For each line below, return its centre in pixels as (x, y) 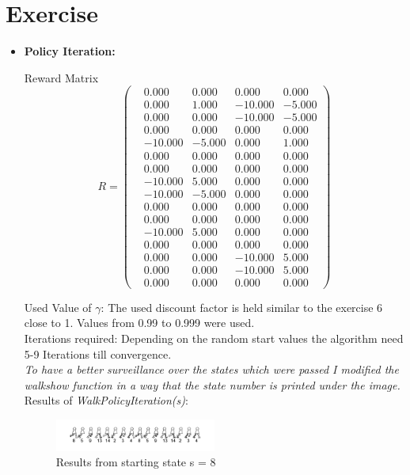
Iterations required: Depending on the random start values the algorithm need (214, 338)
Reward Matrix (61, 77)
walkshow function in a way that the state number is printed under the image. (212, 384)
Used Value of (58, 307)
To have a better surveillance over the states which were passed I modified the (211, 369)
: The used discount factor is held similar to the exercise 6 (242, 307)
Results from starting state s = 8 (136, 462)
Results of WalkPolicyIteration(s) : (106, 400)
